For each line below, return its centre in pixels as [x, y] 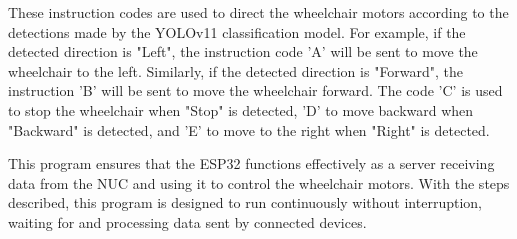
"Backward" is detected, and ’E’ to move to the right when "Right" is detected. [249, 129]
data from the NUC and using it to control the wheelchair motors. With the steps [259, 182]
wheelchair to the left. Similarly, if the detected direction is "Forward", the [236, 70]
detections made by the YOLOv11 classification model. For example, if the [237, 31]
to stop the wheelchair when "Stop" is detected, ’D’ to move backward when [241, 109]
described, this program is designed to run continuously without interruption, [245, 202]
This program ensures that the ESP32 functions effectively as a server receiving [251, 163]
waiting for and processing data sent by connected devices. [187, 221]
